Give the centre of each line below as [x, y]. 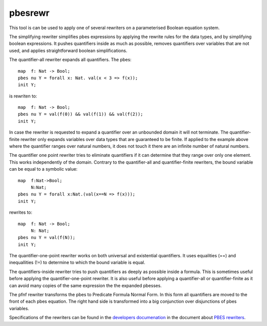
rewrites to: [21, 212]
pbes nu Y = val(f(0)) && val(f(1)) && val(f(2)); [81, 114]
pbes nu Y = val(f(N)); [47, 238]
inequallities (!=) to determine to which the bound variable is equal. [77, 263]
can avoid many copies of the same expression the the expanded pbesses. [85, 285]
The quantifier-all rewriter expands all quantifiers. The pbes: [70, 60]
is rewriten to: [23, 96]
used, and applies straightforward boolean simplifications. [68, 50]
